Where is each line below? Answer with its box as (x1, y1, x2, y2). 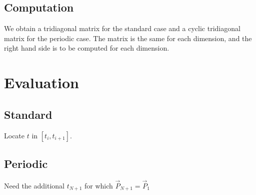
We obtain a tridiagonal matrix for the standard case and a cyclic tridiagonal (4, 23, 240, 34)
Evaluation (4, 72, 79, 93)
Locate (4, 130, 25, 140)
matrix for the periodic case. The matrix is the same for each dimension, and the (4, 33, 252, 43)
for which (84, 180, 113, 190)
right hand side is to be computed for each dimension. (4, 43, 169, 53)
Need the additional (4, 180, 64, 190)
